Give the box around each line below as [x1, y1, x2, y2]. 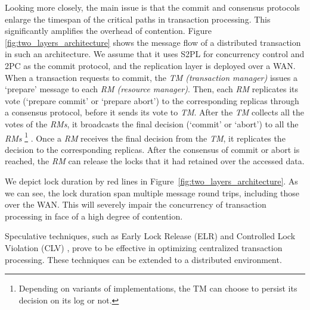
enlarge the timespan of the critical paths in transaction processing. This [5, 12, 271, 25]
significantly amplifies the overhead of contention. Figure [5, 24, 212, 37]
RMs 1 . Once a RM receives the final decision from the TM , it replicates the [5, 130, 286, 144]
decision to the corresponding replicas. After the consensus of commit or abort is [5, 143, 300, 155]
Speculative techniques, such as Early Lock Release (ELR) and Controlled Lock [5, 230, 296, 242]
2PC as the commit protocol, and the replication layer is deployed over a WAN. [5, 59, 296, 71]
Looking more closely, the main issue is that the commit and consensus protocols [5, 1, 300, 13]
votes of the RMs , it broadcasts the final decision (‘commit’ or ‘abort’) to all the [5, 117, 299, 130]
